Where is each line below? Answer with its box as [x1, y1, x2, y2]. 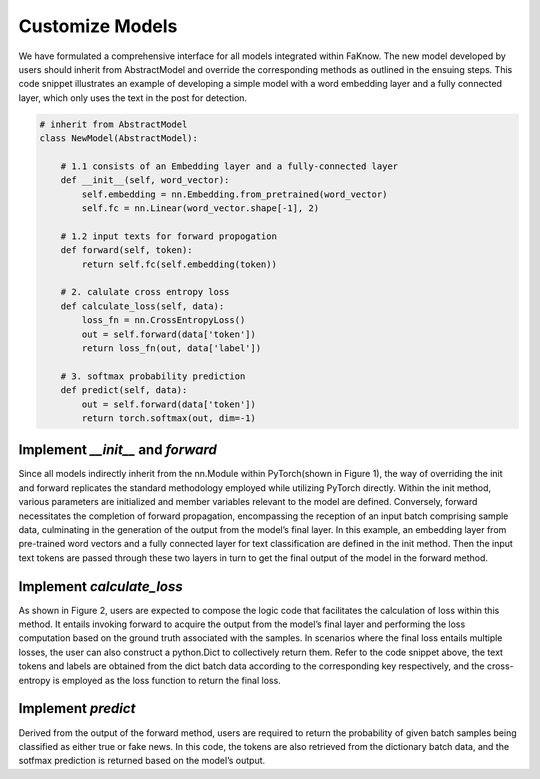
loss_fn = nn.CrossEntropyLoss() [81, 315, 246, 326]
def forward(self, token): [60, 245, 194, 256]
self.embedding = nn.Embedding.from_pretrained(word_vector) [81, 188, 388, 200]
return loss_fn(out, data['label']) [81, 342, 262, 354]
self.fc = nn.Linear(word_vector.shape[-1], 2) [81, 203, 320, 214]
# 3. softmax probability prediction [60, 370, 246, 382]
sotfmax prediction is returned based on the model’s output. [18, 755, 266, 767]
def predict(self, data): [60, 385, 188, 396]
